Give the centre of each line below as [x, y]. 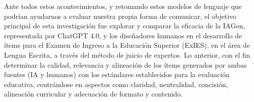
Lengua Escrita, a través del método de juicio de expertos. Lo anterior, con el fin [127, 54]
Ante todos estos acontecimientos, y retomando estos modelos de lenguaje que [123, 6]
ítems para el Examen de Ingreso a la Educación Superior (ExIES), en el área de [127, 45]
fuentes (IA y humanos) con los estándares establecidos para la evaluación [117, 74]
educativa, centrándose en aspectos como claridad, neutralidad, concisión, [116, 84]
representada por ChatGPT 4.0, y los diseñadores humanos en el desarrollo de [123, 35]
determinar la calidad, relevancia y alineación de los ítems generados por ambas [126, 64]
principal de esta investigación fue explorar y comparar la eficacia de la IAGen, [125, 26]
